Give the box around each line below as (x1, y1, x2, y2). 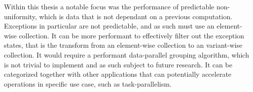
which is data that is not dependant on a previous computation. (39, 11, 233, 21)
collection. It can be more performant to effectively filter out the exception (19, 30, 245, 40)
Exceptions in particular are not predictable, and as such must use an (4, 21, 215, 31)
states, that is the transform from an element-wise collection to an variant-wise (4, 40, 243, 50)
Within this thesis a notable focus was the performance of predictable (4, 1, 215, 11)
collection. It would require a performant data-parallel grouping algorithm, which (4, 49, 249, 60)
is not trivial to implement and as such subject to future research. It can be (4, 59, 232, 69)
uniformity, (4, 11, 37, 21)
